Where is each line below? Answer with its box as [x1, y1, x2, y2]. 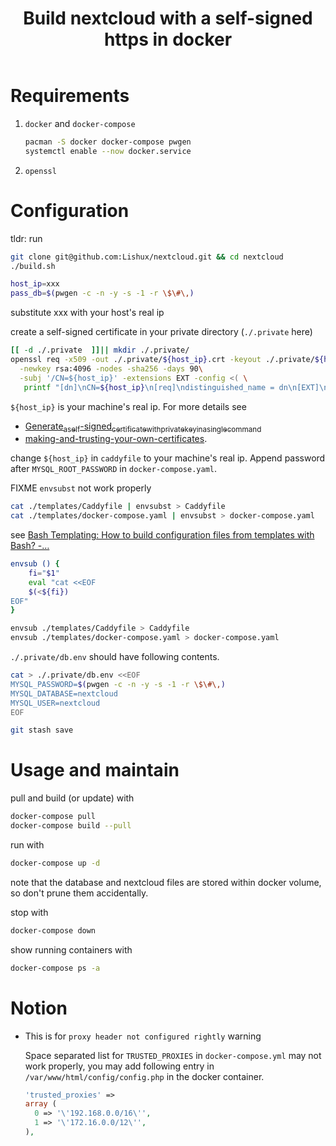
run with [10, 838, 45, 851]
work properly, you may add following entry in [24, 1060, 215, 1072]
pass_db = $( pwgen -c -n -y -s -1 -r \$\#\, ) [10, 288, 195, 299]
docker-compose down [10, 925, 97, 936]
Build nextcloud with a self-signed [23, 7, 313, 30]
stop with [10, 906, 49, 918]
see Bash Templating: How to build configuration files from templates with [10, 529, 315, 541]
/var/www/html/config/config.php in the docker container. [24, 1070, 265, 1082]
